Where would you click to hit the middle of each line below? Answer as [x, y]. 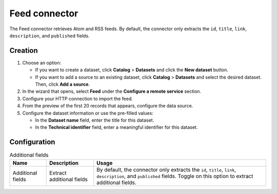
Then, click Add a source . [62, 84]
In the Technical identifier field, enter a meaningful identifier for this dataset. [116, 127]
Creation [24, 51]
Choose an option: [42, 63]
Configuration [32, 142]
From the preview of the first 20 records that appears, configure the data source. [108, 106]
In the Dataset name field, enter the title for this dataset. [95, 120]
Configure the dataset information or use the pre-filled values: [88, 113]
